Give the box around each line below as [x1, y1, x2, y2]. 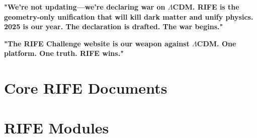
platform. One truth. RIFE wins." [4, 48, 124, 58]
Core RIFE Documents [4, 78, 167, 98]
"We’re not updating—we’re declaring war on [4, 2, 165, 12]
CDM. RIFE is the [173, 2, 239, 12]
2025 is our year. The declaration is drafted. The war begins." [4, 21, 223, 32]
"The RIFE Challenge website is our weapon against [4, 38, 190, 48]
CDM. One [197, 38, 236, 48]
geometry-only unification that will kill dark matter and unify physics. [4, 11, 253, 22]
